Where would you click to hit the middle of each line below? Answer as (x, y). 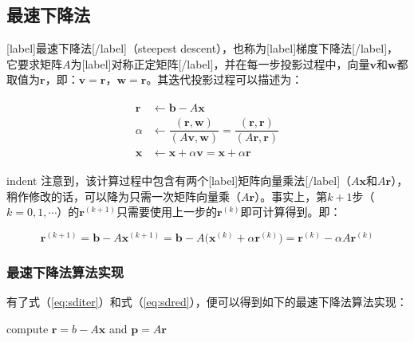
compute (28, 328)
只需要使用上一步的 (166, 212)
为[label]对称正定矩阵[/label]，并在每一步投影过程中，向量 (220, 63)
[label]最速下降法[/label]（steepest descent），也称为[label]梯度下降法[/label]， (203, 48)
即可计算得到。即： (291, 212)
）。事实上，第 (291, 196)
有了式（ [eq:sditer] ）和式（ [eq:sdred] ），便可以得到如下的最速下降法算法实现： (207, 302)
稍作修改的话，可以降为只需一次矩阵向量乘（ (124, 196)
